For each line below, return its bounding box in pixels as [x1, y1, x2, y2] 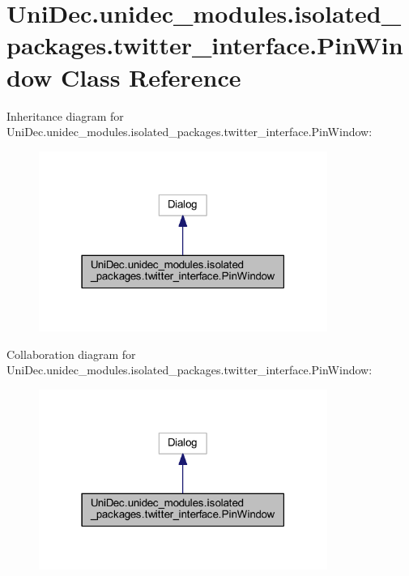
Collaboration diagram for [6, 345, 136, 362]
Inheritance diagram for [6, 107, 124, 124]
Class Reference [61, 60, 241, 93]
